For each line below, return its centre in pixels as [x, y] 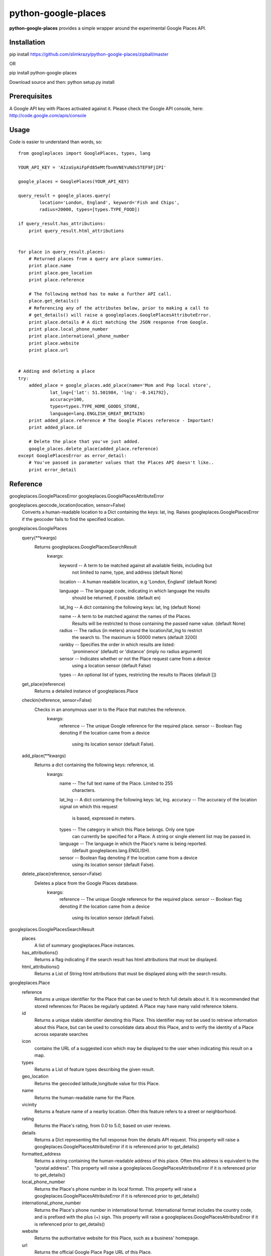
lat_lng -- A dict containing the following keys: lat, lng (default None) [130, 607]
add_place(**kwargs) [44, 756]
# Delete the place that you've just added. [84, 442]
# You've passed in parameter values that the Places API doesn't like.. [121, 463]
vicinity [29, 1105]
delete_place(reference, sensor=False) [62, 874]
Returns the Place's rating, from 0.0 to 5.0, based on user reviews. [103, 1126]
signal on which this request [89, 807]
